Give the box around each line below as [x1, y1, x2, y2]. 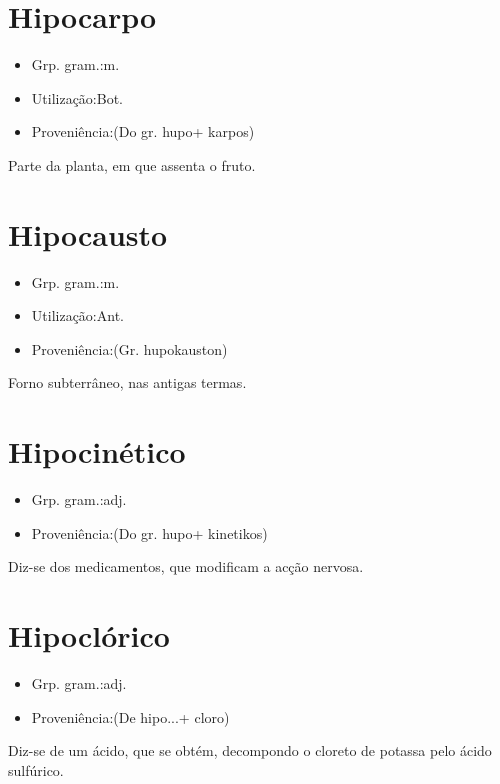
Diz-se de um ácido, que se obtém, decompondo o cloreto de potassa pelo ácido [8, 740, 492, 761]
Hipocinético [8, 431, 186, 472]
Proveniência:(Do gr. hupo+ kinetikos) [31, 522, 268, 543]
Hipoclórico [8, 615, 170, 656]
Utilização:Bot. [31, 87, 123, 108]
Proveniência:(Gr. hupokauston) [31, 338, 228, 359]
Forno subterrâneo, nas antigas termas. [8, 372, 247, 393]
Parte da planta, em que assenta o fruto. [8, 154, 256, 175]
